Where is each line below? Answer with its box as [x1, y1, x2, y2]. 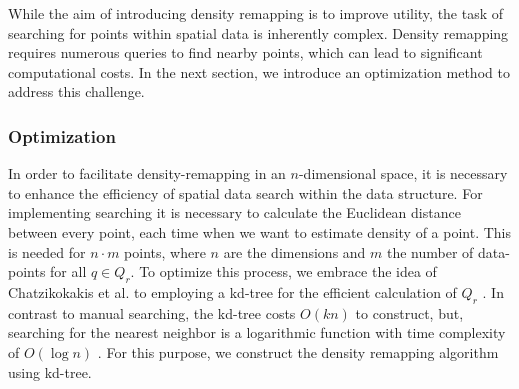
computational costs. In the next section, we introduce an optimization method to [8, 61, 510, 82]
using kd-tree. [8, 361, 92, 382]
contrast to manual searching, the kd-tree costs [8, 302, 296, 323]
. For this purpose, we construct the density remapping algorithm [97, 341, 499, 362]
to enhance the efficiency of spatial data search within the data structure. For [8, 182, 483, 203]
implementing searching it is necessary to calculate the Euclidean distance [8, 202, 461, 223]
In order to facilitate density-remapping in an [8, 163, 286, 184]
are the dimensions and [223, 241, 366, 262]
